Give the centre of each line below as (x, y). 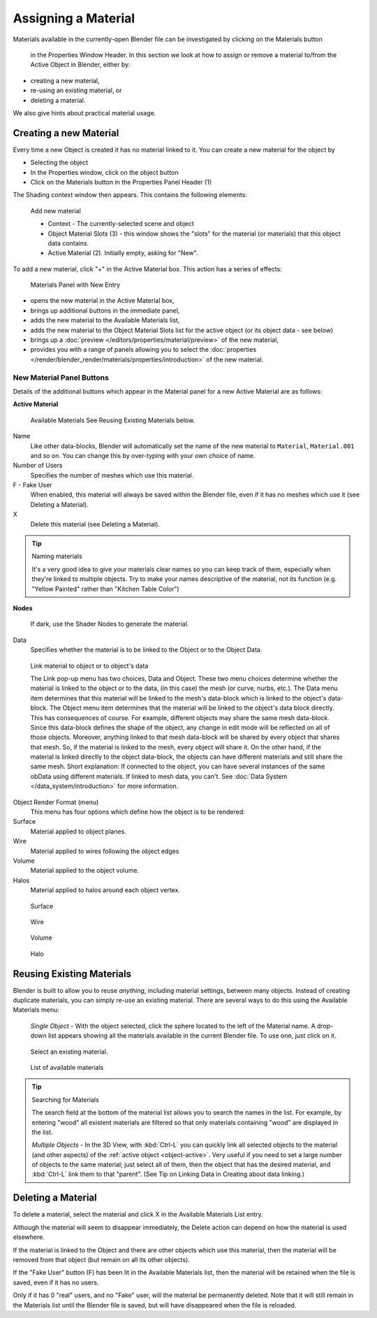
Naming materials (57, 557)
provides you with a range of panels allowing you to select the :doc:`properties (143, 350)
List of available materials (67, 1067)
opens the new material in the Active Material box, (102, 301)
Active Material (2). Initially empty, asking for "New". (123, 253)
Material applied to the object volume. (85, 871)
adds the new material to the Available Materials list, (105, 320)
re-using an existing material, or (76, 90)
